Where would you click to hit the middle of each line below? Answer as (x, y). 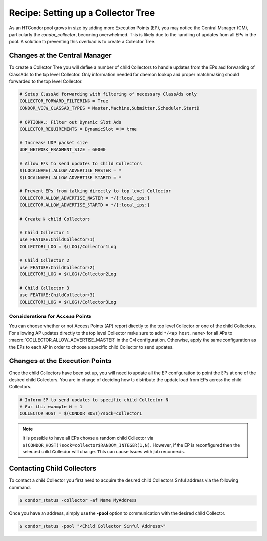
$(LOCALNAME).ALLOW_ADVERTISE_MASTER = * (70, 170)
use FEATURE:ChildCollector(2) (58, 267)
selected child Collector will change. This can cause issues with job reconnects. (104, 452)
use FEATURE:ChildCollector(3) (58, 295)
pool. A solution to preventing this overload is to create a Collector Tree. (82, 42)
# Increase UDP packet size (53, 143)
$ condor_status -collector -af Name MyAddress (78, 500)
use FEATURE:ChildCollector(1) (58, 240)
